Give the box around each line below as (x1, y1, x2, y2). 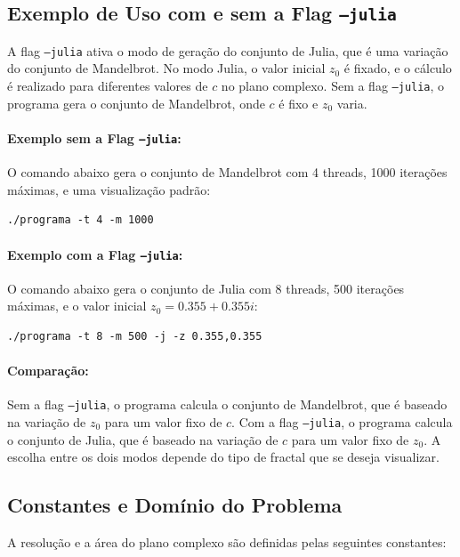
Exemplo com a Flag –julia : (7, 245, 183, 263)
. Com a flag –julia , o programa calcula (231, 413, 453, 432)
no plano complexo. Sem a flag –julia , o (221, 77, 445, 95)
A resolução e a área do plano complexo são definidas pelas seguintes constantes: (7, 533, 447, 552)
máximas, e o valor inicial (7, 296, 147, 315)
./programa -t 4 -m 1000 (7, 214, 154, 227)
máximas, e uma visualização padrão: (7, 180, 211, 198)
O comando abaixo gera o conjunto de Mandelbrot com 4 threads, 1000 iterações (7, 163, 448, 182)
